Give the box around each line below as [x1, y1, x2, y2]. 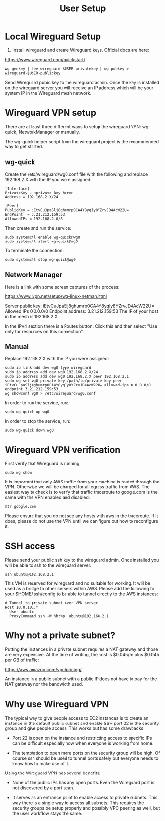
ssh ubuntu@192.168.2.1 [5, 572, 54, 577]
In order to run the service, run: [5, 400, 69, 406]
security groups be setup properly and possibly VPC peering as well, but [12, 805, 160, 811]
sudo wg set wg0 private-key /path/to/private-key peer [5, 378, 122, 384]
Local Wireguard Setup [5, 31, 101, 42]
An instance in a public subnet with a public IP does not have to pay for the [5, 676, 157, 682]
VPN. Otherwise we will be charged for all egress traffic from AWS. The [5, 484, 150, 490]
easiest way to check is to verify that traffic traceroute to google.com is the [5, 489, 158, 495]
